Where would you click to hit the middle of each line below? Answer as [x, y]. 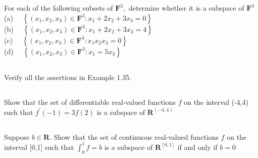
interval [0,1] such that [39, 147]
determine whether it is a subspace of [186, 8]
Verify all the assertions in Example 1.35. [68, 77]
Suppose [17, 136]
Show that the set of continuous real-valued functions [136, 136]
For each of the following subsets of [59, 8]
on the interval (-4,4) [216, 102]
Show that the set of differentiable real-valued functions [90, 102]
